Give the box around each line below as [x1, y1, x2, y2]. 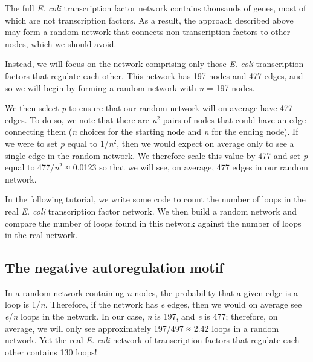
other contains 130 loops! [5, 345, 97, 358]
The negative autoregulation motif [5, 258, 224, 277]
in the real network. [5, 228, 78, 241]
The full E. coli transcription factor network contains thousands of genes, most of [5, 2, 306, 14]
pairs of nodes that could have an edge [163, 113, 306, 126]
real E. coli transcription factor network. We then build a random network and [5, 204, 297, 217]
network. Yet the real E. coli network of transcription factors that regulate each [5, 334, 300, 346]
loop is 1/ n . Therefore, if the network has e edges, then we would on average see [5, 298, 302, 311]
